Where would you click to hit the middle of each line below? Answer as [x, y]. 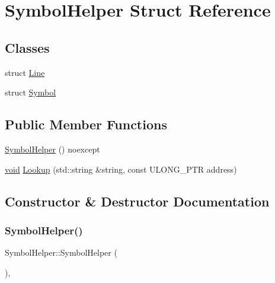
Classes [27, 47]
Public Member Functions [86, 124]
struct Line [25, 72]
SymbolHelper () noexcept [52, 149]
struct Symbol [31, 92]
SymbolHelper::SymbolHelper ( [61, 252]
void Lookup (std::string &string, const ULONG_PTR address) [121, 169]
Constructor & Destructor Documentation [137, 201]
